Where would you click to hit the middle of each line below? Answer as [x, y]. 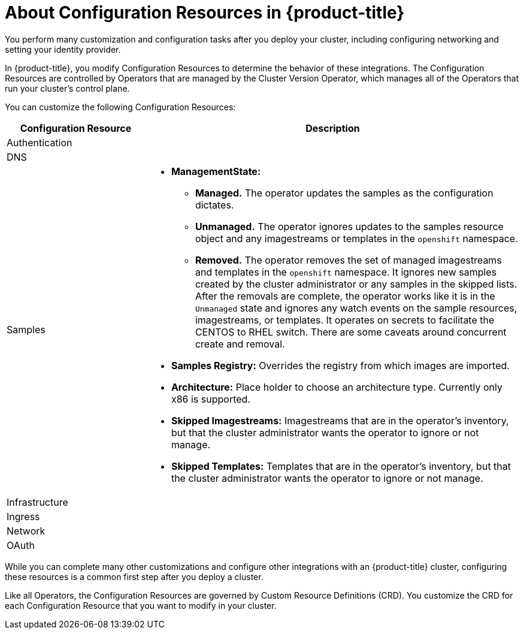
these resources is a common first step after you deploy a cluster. [134, 576]
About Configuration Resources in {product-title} [205, 13]
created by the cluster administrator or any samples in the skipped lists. [356, 284]
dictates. [214, 205]
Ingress [23, 516]
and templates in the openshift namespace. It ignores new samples [346, 272]
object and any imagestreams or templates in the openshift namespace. [356, 238]
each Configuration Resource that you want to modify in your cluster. [141, 605]
